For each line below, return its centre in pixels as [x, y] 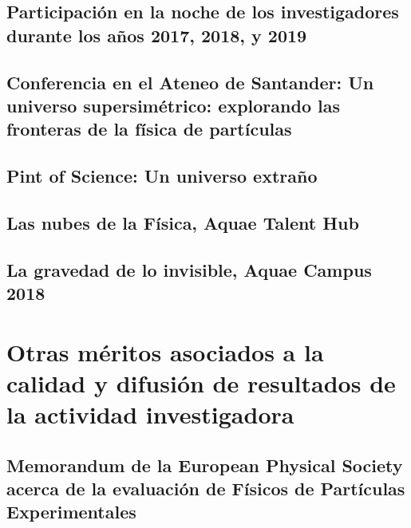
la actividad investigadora [150, 414]
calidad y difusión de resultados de [201, 382]
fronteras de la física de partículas [149, 129]
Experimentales [71, 512]
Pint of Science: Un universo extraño [162, 176]
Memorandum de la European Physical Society [205, 465]
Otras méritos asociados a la [165, 351]
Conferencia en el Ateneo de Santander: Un [190, 82]
